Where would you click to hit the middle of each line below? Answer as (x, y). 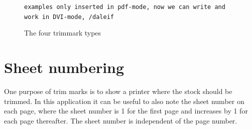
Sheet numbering (64, 67)
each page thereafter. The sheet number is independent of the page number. (121, 120)
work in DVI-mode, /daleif (69, 17)
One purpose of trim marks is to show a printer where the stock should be (118, 91)
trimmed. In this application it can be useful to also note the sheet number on (124, 101)
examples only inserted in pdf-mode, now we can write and (125, 7)
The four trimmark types (63, 33)
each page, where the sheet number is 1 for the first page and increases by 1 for (126, 111)
